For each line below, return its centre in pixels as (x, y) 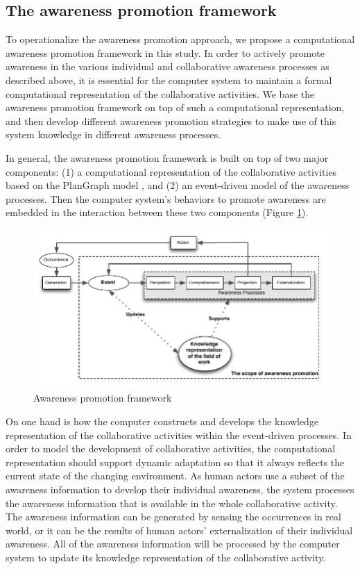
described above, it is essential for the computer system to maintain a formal (169, 80)
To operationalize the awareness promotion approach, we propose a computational (180, 39)
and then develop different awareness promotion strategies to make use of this (171, 121)
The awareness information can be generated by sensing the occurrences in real (173, 517)
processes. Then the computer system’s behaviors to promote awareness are (166, 198)
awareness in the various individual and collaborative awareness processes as (168, 66)
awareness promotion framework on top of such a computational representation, (175, 107)
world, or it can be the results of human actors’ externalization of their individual (179, 530)
